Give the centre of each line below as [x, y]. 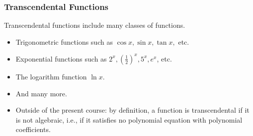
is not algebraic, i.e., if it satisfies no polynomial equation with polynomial [129, 119]
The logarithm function [51, 76]
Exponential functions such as [61, 58]
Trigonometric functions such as [64, 41]
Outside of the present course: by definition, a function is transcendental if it [132, 110]
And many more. [41, 93]
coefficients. [33, 129]
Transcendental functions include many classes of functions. [95, 25]
